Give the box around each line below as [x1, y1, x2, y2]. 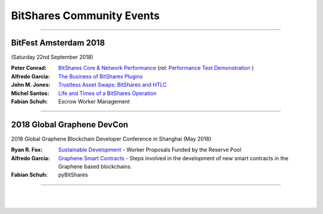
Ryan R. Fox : [11, 146, 43, 154]
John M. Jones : [11, 81, 51, 88]
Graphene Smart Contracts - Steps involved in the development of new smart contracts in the [58, 154, 289, 161]
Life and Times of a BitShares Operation [58, 90, 157, 97]
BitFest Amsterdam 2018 [11, 38, 105, 48]
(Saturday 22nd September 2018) [11, 54, 94, 61]
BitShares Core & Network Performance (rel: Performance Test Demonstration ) [58, 65, 254, 72]
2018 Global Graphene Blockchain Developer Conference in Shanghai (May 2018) [11, 135, 212, 142]
